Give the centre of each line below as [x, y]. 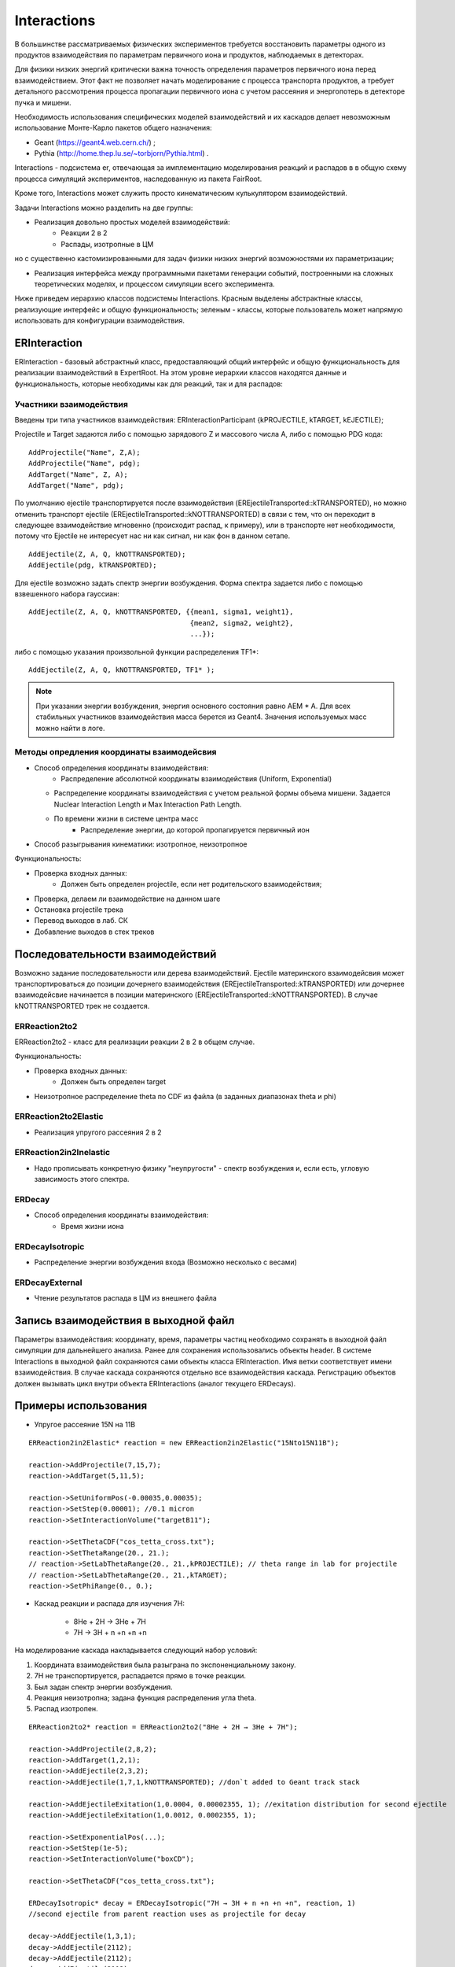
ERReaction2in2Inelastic [62, 1153]
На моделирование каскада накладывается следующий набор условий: [136, 1650]
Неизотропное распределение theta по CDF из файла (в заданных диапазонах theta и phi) [185, 1096]
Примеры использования [81, 1406]
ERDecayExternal [48, 1282]
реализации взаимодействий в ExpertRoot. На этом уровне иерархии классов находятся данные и [181, 373]
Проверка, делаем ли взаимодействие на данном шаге [127, 899]
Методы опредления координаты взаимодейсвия [116, 752]
